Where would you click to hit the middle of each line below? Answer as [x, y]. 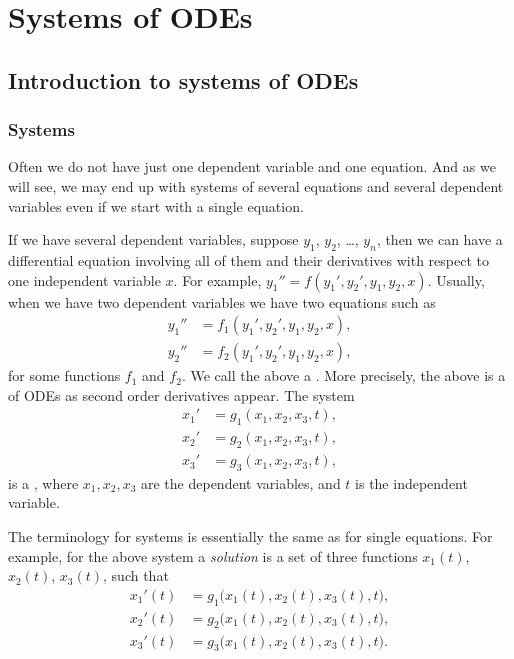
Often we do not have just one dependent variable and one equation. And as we [252, 166]
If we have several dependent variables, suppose [153, 239]
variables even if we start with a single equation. [156, 205]
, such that [136, 575]
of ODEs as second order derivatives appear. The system [181, 394]
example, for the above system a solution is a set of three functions [213, 555]
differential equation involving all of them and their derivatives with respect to [248, 259]
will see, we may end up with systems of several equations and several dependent [256, 185]
